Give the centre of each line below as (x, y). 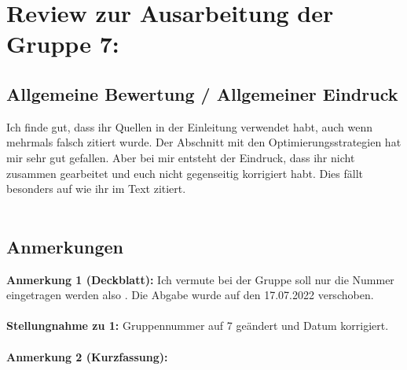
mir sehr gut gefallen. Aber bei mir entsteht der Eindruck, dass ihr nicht (181, 157)
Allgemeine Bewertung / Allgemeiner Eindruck (202, 93)
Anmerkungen (65, 246)
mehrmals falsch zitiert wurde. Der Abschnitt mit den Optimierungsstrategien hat (204, 142)
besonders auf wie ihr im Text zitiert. (96, 189)
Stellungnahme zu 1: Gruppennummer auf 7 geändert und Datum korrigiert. (198, 326)
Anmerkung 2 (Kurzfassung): (87, 356)
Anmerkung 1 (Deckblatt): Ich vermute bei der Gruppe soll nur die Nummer (200, 279)
